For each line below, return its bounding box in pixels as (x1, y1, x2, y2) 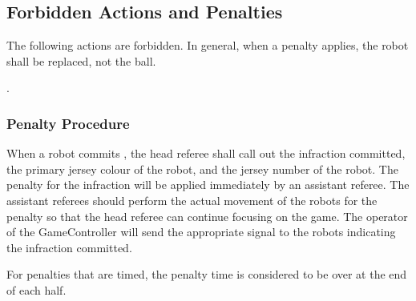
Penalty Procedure (6, 113, 130, 133)
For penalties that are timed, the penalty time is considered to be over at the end (6, 266, 407, 283)
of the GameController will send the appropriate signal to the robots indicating (6, 223, 396, 240)
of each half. (6, 281, 67, 298)
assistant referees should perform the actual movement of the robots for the (6, 191, 378, 208)
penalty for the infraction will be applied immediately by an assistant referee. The (6, 176, 410, 193)
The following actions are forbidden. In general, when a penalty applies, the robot (6, 37, 409, 54)
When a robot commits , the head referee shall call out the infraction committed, (6, 145, 406, 162)
